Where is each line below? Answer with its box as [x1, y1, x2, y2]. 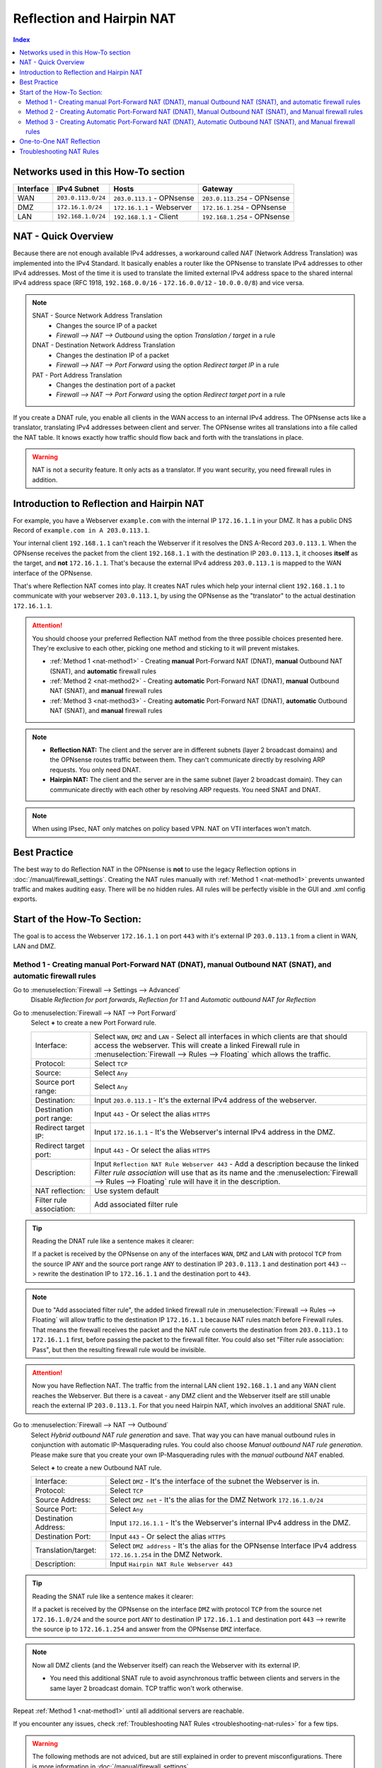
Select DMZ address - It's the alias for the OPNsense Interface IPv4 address [110, 1541, 357, 1551]
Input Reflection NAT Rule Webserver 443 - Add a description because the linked [94, 1158, 359, 1168]
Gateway [202, 184, 233, 194]
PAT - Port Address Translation [32, 371, 122, 379]
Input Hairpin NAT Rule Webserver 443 [110, 1559, 233, 1569]
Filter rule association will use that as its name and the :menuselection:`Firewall [94, 1168, 359, 1177]
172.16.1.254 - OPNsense [202, 202, 286, 212]
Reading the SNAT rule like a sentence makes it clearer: [32, 1592, 194, 1600]
